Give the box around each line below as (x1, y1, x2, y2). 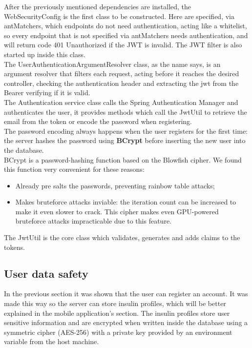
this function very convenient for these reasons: (4, 164, 145, 174)
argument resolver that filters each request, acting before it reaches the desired (4, 68, 239, 79)
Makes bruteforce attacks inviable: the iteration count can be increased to (15, 197, 236, 207)
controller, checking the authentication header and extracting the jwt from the (4, 78, 239, 88)
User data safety (4, 266, 88, 281)
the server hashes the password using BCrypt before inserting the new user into (4, 135, 246, 145)
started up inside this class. (4, 49, 85, 59)
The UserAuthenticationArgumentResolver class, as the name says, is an (4, 59, 221, 69)
